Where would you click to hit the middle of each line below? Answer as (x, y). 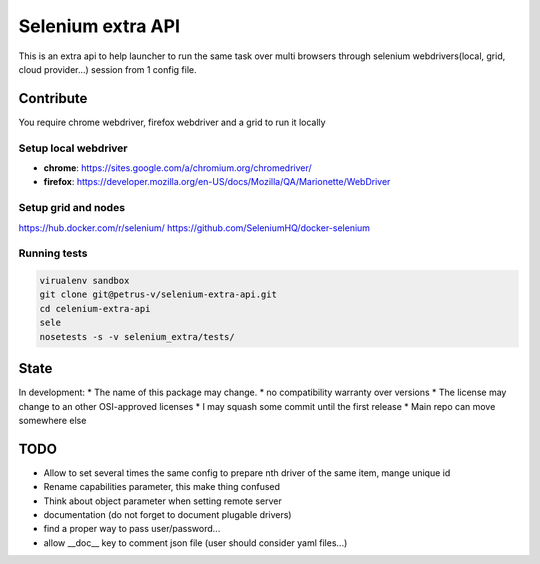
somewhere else (52, 420)
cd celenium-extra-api (95, 308)
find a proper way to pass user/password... (132, 529)
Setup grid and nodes (71, 208)
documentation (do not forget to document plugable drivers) (167, 514)
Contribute (53, 98)
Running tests (53, 253)
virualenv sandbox (84, 281)
